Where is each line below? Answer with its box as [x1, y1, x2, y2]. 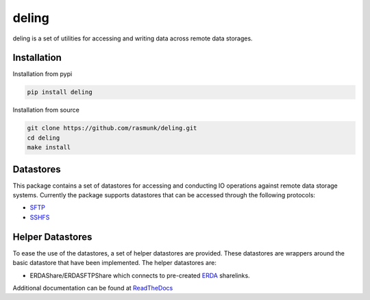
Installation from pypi [12, 70, 73, 78]
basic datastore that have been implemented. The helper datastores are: [12, 259, 217, 267]
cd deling [27, 134, 60, 142]
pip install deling [27, 88, 92, 96]
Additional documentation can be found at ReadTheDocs [12, 284, 173, 292]
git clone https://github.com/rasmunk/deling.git [27, 124, 197, 132]
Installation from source [12, 106, 80, 114]
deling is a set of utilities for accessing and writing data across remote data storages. [12, 34, 253, 42]
